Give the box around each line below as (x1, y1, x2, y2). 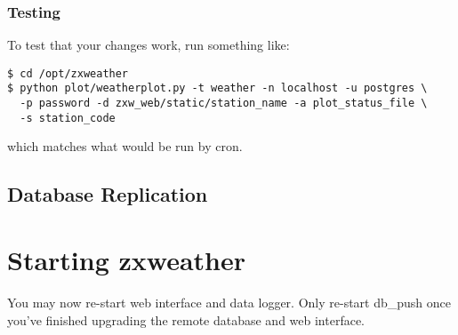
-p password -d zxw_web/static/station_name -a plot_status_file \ (20, 97, 428, 110)
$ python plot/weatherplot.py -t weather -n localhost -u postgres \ (7, 82, 428, 95)
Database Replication (7, 180, 208, 208)
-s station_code (20, 111, 116, 124)
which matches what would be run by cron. (7, 137, 243, 156)
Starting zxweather (7, 242, 246, 277)
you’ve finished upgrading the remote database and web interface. (7, 310, 366, 329)
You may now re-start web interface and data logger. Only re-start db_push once (7, 292, 452, 311)
